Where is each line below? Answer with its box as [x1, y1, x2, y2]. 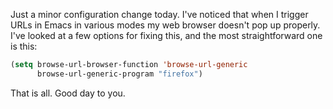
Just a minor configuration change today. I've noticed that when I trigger [10, 9, 309, 20]
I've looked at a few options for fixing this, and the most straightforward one [10, 30, 323, 41]
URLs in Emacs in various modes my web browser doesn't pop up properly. [10, 19, 321, 31]
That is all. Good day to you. [10, 87, 126, 99]
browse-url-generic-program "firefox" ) [36, 69, 203, 79]
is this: [10, 40, 38, 52]
